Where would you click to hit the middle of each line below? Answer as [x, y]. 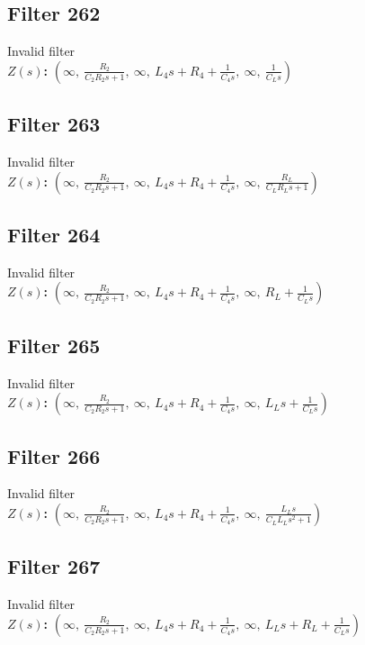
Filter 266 [54, 455]
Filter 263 [54, 124]
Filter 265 [54, 345]
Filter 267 [54, 566]
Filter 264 [54, 234]
